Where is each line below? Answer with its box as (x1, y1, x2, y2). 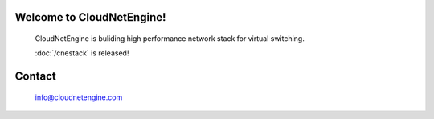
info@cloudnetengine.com (35, 92, 123, 102)
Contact (14, 69, 56, 84)
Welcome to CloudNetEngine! (14, 10, 166, 24)
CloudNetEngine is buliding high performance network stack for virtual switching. (35, 34, 305, 43)
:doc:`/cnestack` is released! (35, 48, 129, 58)
